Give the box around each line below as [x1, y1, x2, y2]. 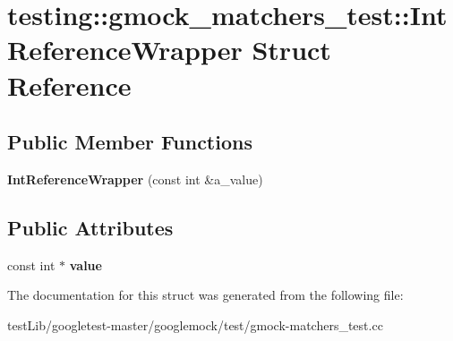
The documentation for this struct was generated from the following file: [7, 286, 404, 304]
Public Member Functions [7, 128, 252, 156]
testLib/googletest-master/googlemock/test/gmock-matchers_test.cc [7, 315, 383, 334]
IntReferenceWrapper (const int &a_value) [7, 169, 263, 188]
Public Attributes [7, 213, 174, 241]
